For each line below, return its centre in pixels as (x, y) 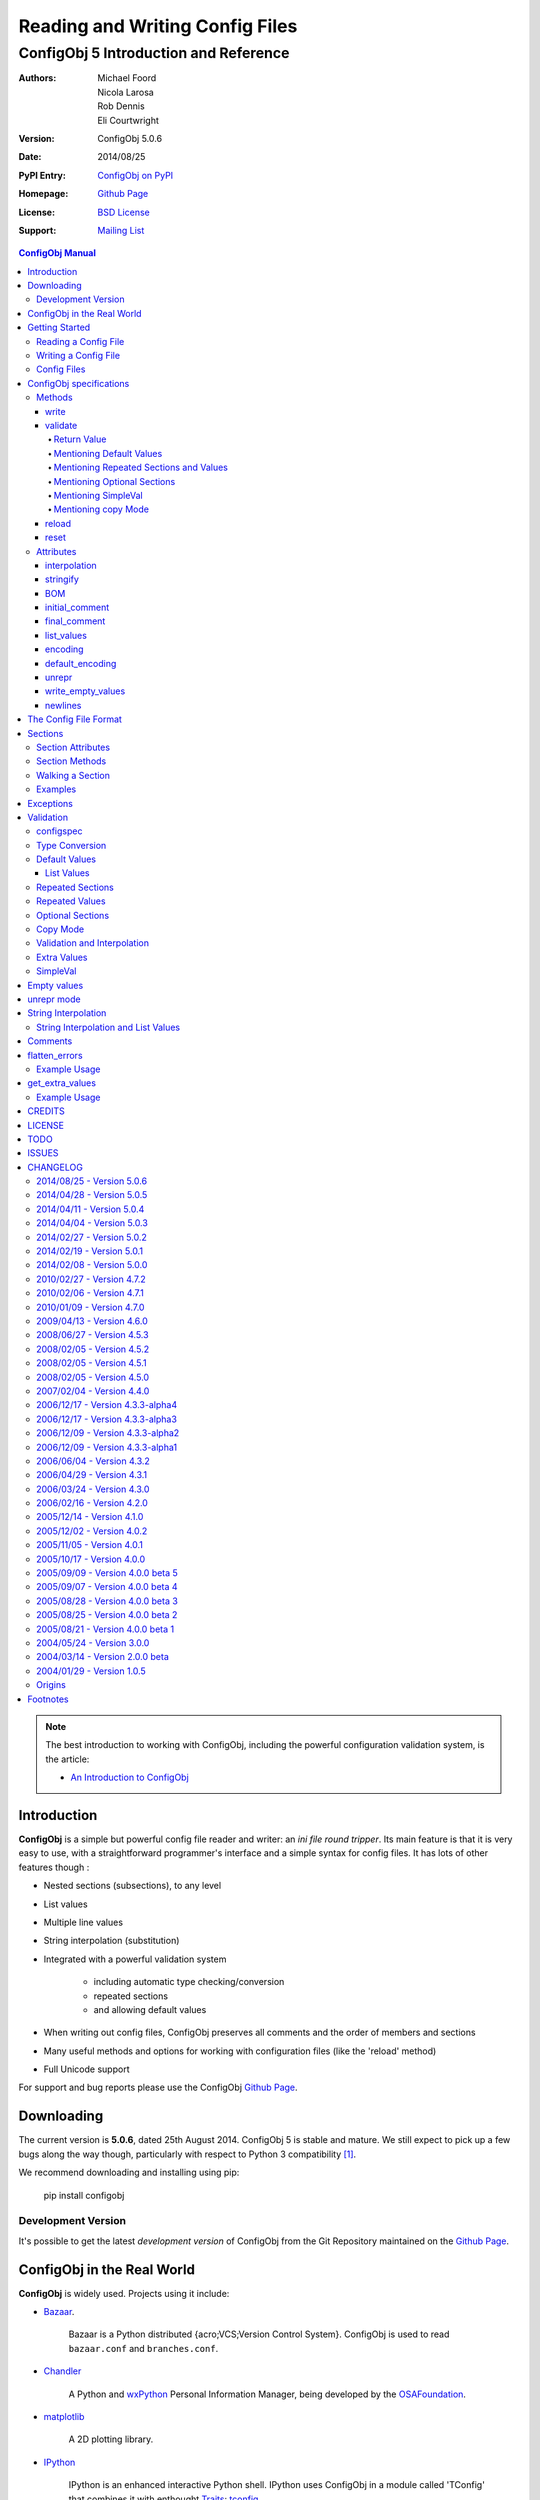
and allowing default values (150, 2009)
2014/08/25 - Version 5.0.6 (92, 1181)
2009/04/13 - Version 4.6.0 (92, 1321)
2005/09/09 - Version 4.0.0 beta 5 (107, 1573)
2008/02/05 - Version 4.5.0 (93, 1377)
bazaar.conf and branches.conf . (143, 2348)
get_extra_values (62, 1083)
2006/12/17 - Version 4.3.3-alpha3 (106, 1419)
